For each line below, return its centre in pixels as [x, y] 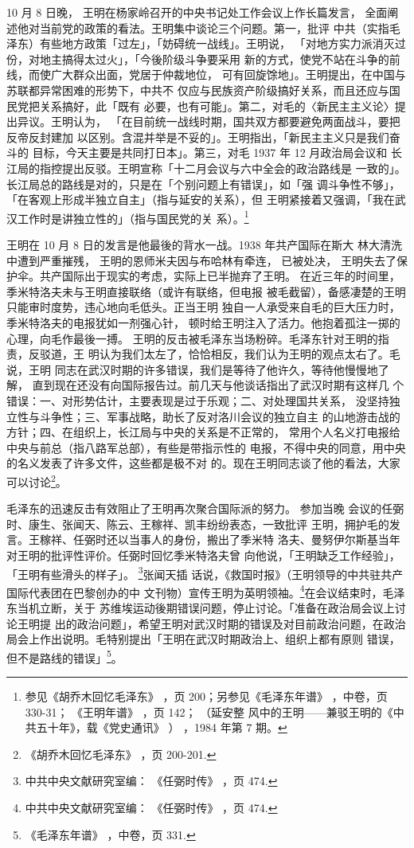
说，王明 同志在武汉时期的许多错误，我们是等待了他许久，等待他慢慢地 [192, 369]
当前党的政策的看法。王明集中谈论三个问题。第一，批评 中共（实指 [214, 27]
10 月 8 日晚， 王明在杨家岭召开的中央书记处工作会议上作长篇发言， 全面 [197, 12]
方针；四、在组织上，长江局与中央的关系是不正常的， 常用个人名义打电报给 [203, 432]
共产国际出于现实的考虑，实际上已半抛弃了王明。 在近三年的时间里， [220, 276]
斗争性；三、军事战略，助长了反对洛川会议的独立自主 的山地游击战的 [220, 416]
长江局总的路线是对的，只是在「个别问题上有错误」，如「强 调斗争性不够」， [203, 184]
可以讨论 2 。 [37, 480]
